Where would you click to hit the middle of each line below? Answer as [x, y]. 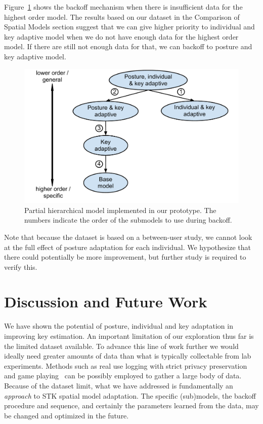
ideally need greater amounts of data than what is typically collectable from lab [128, 356]
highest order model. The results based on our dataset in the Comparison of [122, 16]
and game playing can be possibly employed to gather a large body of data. [123, 376]
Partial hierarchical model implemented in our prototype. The [120, 210]
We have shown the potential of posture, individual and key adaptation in [119, 326]
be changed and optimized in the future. [67, 415]
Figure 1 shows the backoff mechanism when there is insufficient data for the [123, 7]
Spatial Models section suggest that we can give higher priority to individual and [129, 27]
